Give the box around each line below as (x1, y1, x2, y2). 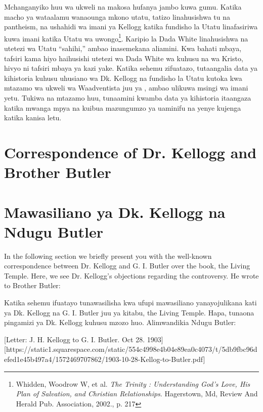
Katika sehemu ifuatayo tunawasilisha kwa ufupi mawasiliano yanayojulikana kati (4, 297, 257, 308)
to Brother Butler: (4, 280, 61, 291)
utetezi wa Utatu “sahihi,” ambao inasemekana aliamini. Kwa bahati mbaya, (4, 43, 242, 54)
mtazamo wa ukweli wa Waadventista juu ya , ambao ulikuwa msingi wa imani (4, 82, 248, 93)
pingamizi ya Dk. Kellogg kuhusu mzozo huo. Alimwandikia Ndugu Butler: (4, 317, 236, 328)
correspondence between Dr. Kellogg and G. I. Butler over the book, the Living (4, 260, 250, 271)
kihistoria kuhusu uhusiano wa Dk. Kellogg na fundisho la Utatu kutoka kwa (4, 72, 242, 83)
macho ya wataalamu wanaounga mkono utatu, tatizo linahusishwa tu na (4, 11, 230, 22)
